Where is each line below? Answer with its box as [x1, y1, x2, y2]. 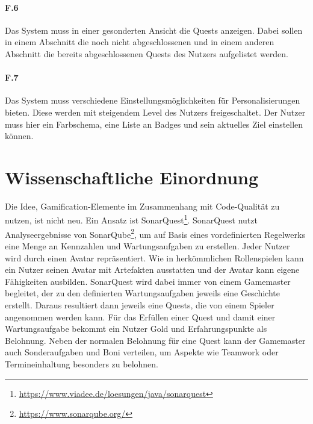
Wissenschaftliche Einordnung [5, 164, 259, 189]
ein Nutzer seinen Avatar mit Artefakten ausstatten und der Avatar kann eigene [5, 263, 300, 276]
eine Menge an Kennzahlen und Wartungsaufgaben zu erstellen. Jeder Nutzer [5, 239, 290, 252]
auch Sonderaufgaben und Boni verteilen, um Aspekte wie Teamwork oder [5, 346, 279, 358]
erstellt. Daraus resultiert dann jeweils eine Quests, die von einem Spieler [5, 298, 274, 311]
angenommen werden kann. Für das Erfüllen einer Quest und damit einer [5, 310, 276, 323]
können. [5, 129, 34, 142]
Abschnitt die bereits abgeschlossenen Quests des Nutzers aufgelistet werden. [5, 47, 289, 60]
